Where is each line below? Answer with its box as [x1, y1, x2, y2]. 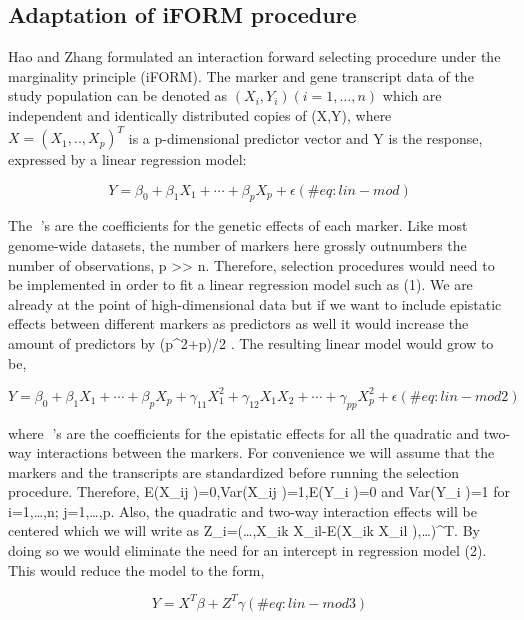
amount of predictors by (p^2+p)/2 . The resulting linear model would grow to [8, 333, 494, 354]
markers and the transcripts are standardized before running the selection [8, 461, 460, 482]
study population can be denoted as [8, 85, 228, 106]
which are [382, 85, 442, 106]
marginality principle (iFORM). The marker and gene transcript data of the [8, 65, 474, 86]
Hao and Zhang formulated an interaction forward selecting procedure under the [8, 46, 501, 67]
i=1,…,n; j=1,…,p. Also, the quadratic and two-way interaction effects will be [8, 500, 477, 521]
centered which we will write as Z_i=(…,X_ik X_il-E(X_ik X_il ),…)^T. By [8, 520, 480, 541]
